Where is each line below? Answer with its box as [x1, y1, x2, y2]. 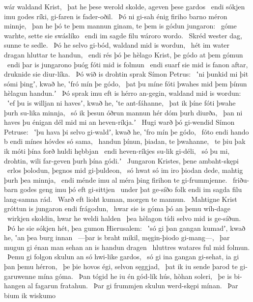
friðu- [233, 174, 250, 185]
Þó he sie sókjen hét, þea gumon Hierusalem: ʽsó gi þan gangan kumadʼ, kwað [7, 222, 246, 233]
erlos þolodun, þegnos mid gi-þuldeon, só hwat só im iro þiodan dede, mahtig [7, 165, 243, 175]
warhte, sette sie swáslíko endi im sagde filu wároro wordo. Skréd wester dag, [4, 30, 242, 40]
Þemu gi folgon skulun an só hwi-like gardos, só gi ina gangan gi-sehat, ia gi [7, 251, 239, 262]
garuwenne [4, 271, 36, 281]
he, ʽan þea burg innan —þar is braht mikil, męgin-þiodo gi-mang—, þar [4, 232, 230, 243]
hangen [4, 280, 26, 291]
